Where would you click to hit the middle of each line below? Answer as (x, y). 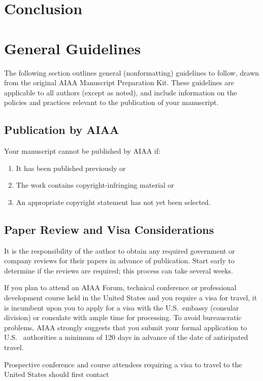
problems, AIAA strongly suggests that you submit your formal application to (126, 327)
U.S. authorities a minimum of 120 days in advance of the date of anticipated (126, 337)
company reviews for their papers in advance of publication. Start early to (119, 261)
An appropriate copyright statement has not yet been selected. (113, 202)
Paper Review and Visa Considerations (109, 229)
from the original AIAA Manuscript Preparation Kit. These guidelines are (119, 82)
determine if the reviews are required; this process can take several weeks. (119, 270)
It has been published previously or (71, 168)
